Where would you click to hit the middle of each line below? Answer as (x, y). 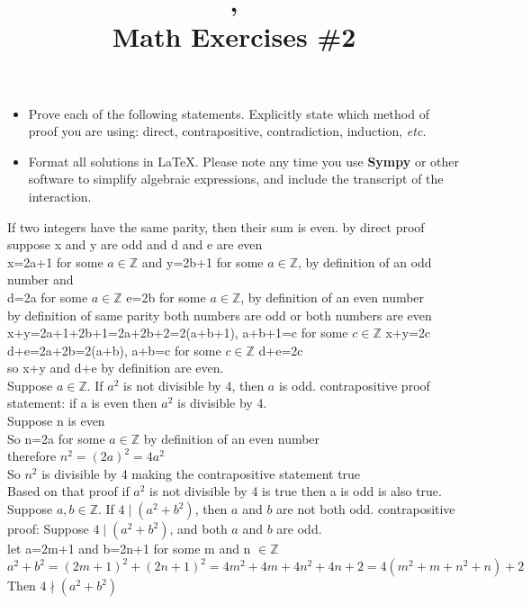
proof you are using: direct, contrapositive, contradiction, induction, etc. (227, 131)
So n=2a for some (56, 438)
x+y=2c (408, 333)
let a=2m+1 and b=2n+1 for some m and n (129, 549)
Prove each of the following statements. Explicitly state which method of (229, 113)
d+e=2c (281, 350)
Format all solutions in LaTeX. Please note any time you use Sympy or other (243, 161)
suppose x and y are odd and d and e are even (135, 244)
